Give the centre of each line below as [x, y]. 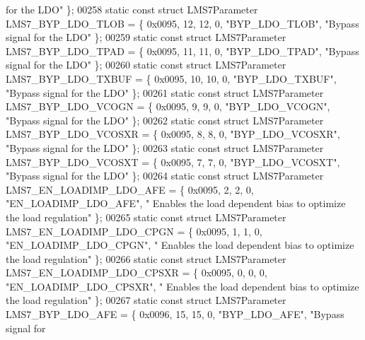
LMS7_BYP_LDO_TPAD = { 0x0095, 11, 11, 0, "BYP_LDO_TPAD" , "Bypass [182, 51]
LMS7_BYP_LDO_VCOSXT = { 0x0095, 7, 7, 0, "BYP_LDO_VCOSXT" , [173, 162]
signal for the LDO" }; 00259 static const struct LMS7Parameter [146, 37]
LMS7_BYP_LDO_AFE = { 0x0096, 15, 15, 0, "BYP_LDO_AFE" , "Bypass [175, 314]
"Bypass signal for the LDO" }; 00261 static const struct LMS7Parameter [165, 92]
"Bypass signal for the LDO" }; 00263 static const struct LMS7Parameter [165, 147]
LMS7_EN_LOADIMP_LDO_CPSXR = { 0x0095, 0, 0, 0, [137, 272]
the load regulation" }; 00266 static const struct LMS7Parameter [146, 258]
